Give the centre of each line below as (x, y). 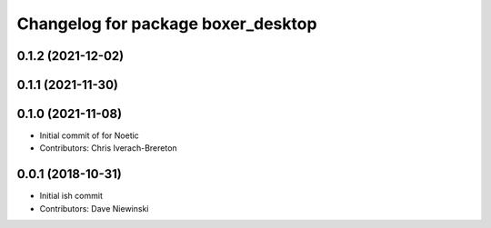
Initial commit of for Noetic (90, 135)
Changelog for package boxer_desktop (167, 24)
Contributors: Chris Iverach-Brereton (108, 148)
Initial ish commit (71, 196)
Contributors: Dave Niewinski (94, 208)
